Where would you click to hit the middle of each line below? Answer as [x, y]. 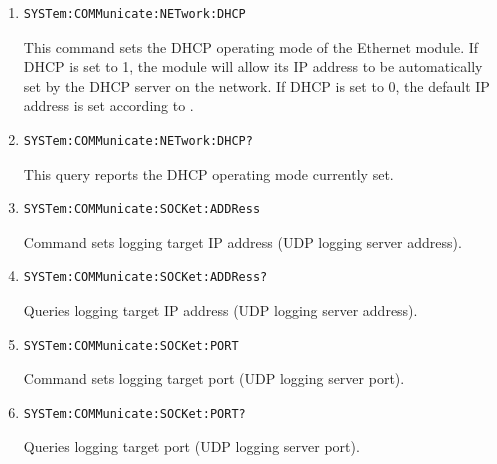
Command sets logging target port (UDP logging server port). [214, 378]
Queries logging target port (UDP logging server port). [191, 446]
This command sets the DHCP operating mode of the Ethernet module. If [251, 46]
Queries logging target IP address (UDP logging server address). [220, 309]
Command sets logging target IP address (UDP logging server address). [242, 241]
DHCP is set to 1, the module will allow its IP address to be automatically [253, 66]
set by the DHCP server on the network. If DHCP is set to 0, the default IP [256, 85]
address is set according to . [108, 105]
